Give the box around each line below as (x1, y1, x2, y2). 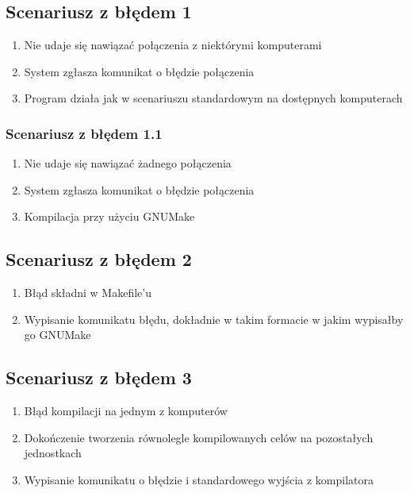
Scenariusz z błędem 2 (6, 247, 192, 272)
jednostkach (24, 445, 82, 461)
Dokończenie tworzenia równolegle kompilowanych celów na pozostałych (24, 429, 374, 445)
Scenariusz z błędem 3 (6, 365, 192, 390)
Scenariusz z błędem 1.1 (6, 123, 163, 143)
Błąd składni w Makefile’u (24, 284, 151, 301)
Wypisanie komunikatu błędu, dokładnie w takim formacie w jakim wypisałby (24, 310, 404, 327)
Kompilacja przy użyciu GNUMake (24, 208, 195, 225)
